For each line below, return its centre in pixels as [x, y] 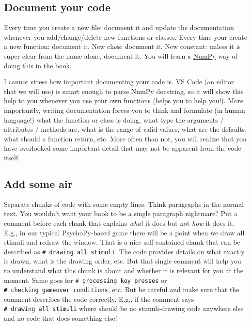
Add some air [38, 183]
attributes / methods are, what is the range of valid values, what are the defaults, [125, 129]
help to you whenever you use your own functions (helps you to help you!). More [124, 101]
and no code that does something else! [61, 318]
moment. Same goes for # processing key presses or [86, 280]
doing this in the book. [38, 65]
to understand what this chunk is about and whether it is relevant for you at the [124, 270]
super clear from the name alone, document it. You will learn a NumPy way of [121, 55]
